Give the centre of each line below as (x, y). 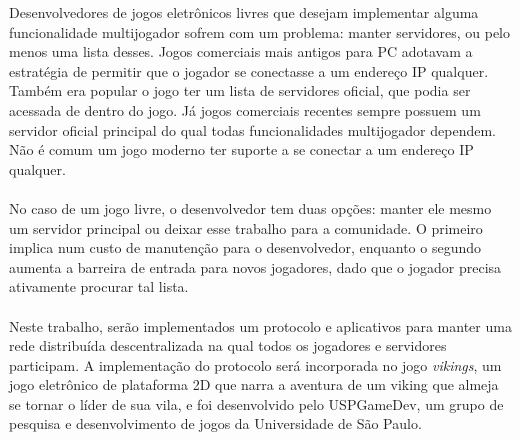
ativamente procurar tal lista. (99, 286)
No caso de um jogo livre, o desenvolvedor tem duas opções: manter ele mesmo (250, 207)
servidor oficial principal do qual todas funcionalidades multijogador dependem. (252, 129)
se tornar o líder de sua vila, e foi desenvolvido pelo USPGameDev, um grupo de (256, 403)
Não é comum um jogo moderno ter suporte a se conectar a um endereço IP (241, 149)
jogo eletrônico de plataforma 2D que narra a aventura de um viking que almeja (254, 384)
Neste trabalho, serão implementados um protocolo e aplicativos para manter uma (260, 325)
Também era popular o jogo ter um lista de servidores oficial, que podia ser (240, 90)
